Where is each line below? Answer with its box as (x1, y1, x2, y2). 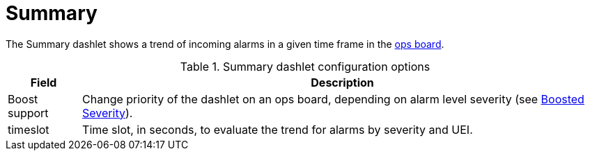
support (8, 105, 49, 120)
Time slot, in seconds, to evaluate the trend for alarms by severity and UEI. (82, 122, 473, 137)
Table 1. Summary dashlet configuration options (180, 59, 430, 73)
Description (311, 75, 374, 89)
